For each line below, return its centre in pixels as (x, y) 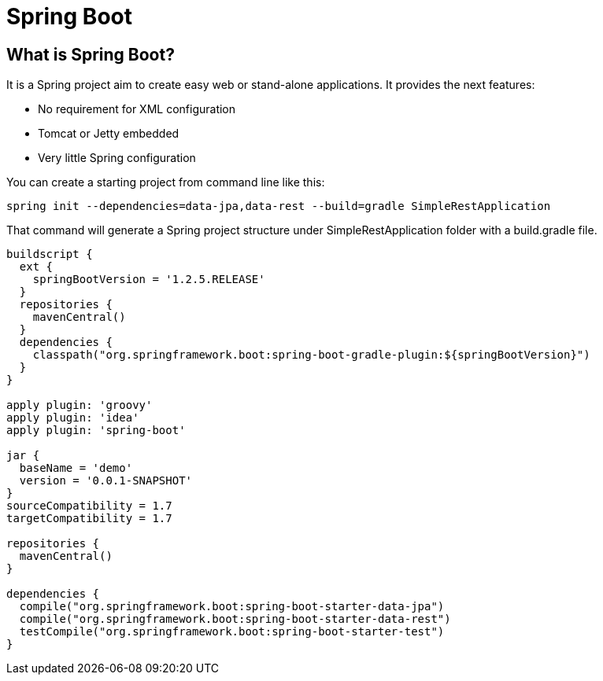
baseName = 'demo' (76, 468)
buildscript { (50, 254)
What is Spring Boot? (91, 54)
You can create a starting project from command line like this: (166, 182)
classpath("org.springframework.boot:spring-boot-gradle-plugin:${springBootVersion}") (311, 355)
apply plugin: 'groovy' (80, 405)
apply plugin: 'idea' (73, 418)
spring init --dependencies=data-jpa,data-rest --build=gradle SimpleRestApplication (279, 206)
